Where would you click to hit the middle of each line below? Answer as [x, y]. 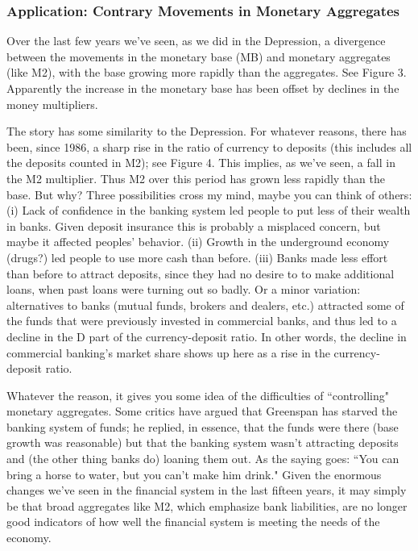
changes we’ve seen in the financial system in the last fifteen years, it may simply [207, 490]
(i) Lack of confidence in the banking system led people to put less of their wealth [209, 210]
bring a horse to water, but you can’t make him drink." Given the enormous [194, 474]
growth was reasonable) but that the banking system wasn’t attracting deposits [203, 442]
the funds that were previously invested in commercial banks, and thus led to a [202, 321]
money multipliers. [52, 104]
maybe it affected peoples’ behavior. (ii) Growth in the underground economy [198, 242]
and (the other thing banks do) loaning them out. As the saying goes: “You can [203, 459]
